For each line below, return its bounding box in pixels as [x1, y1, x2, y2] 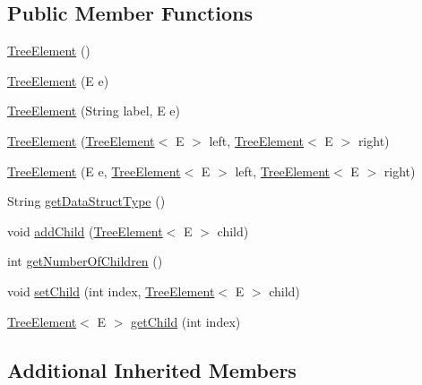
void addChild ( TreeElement [7, 221, 163, 240]
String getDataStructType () [7, 192, 166, 210]
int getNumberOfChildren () [7, 252, 163, 270]
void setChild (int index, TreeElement [7, 281, 215, 300]
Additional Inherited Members [7, 355, 297, 383]
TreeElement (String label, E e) [7, 101, 180, 120]
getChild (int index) [131, 312, 241, 330]
